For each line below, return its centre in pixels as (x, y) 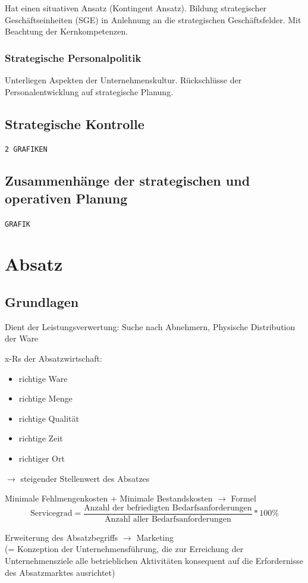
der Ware (22, 338)
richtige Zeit (41, 438)
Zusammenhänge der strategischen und (128, 181)
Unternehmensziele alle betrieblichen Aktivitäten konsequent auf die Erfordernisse (154, 561)
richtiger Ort (42, 458)
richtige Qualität (49, 418)
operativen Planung (66, 198)
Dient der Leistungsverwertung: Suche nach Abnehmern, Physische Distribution (150, 326)
